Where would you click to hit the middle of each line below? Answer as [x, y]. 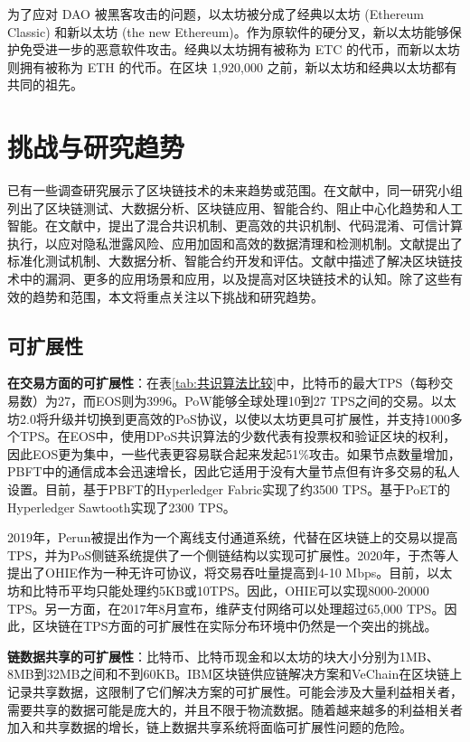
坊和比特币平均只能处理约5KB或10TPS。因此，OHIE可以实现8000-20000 [218, 590]
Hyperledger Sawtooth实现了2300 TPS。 [122, 507]
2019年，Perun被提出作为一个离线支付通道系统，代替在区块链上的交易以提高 [233, 537]
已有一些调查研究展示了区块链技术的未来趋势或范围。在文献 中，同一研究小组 [235, 190]
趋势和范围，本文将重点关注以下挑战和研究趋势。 [178, 296]
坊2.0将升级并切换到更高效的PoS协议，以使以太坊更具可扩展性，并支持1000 [229, 418]
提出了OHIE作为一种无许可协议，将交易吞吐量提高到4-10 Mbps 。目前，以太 [230, 573]
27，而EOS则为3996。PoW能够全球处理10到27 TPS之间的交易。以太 [257, 401]
